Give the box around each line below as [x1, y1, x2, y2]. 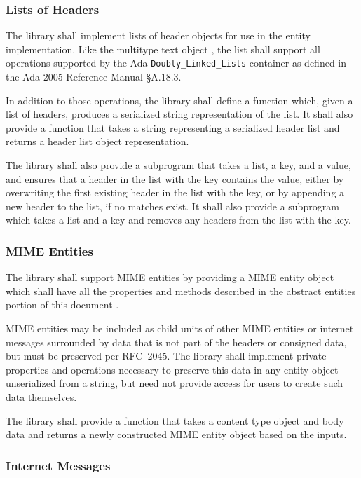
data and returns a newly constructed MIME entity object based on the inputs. [6, 427, 347, 442]
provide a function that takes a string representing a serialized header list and [6, 120, 340, 135]
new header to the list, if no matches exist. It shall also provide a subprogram [6, 198, 339, 213]
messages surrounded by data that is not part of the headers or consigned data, [6, 334, 347, 349]
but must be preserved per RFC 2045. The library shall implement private [6, 348, 327, 363]
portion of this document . [6, 297, 119, 312]
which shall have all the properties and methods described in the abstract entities [6, 283, 356, 298]
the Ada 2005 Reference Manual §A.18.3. [6, 69, 182, 84]
